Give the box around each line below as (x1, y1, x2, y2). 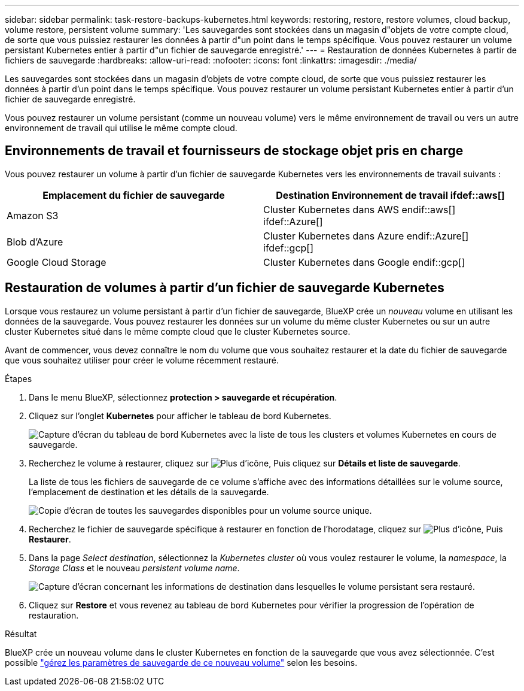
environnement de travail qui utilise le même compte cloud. (5, 123, 237, 133)
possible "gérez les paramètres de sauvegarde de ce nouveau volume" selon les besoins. (5, 657, 358, 668)
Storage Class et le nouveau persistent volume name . (29, 562, 240, 573)
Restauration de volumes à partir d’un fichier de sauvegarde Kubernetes (5, 280, 444, 296)
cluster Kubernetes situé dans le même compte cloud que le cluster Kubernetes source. (5, 326, 351, 337)
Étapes (5, 373, 32, 384)
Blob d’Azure (7, 235, 63, 248)
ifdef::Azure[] (263, 215, 323, 228)
